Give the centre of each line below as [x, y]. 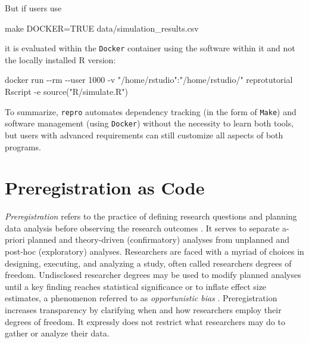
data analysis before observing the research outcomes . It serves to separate [142, 228]
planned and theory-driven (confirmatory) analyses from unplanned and [159, 240]
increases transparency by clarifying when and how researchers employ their [143, 310]
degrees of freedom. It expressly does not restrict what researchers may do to [145, 321]
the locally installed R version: [60, 59]
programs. [23, 146]
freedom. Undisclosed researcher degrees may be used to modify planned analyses [153, 275]
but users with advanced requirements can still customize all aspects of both [144, 135]
